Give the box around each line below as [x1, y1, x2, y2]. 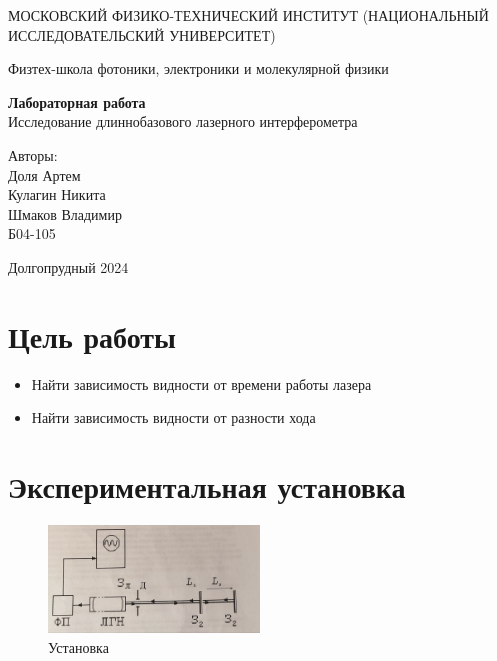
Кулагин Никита [8, 184, 106, 205]
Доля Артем [8, 164, 81, 185]
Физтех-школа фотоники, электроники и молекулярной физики [8, 58, 389, 79]
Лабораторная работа [8, 91, 146, 112]
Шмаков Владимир [8, 203, 122, 224]
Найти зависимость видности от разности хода [31, 407, 316, 428]
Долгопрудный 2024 [8, 256, 129, 277]
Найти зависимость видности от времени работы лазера [31, 373, 372, 394]
